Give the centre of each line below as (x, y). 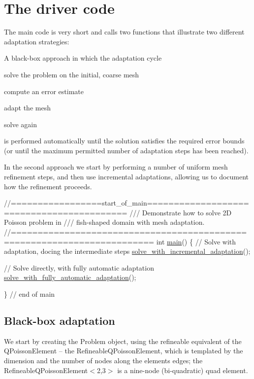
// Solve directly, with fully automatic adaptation (79, 267)
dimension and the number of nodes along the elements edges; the (103, 360)
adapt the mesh (27, 108)
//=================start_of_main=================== (127, 203)
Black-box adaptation (60, 320)
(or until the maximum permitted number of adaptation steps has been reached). (126, 150)
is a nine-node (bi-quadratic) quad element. (183, 370)
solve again (20, 124)
